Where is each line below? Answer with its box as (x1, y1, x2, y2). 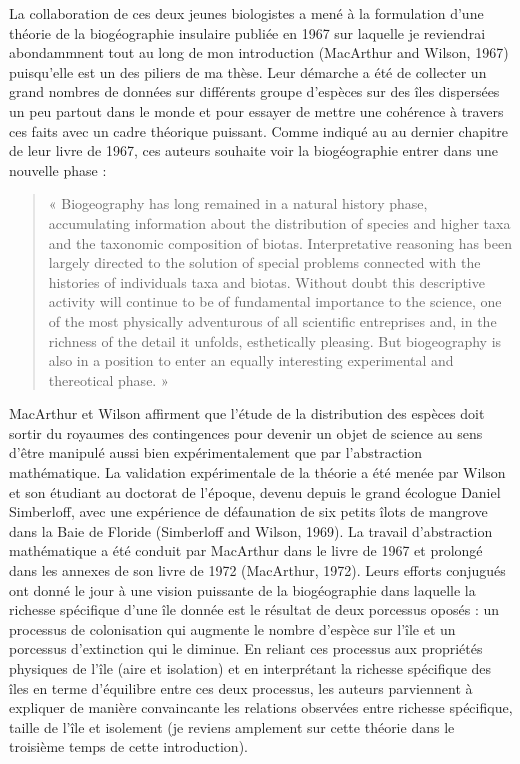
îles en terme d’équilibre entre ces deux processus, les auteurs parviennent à (9, 677, 473, 698)
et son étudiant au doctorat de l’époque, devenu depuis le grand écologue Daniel (9, 481, 501, 502)
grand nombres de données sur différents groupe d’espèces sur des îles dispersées (9, 81, 500, 102)
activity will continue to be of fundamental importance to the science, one (48, 291, 502, 312)
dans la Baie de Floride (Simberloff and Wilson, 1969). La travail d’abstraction (9, 520, 493, 541)
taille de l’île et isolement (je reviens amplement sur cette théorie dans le (9, 716, 455, 737)
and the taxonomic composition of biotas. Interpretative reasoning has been (48, 232, 513, 253)
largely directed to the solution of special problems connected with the (48, 252, 481, 273)
